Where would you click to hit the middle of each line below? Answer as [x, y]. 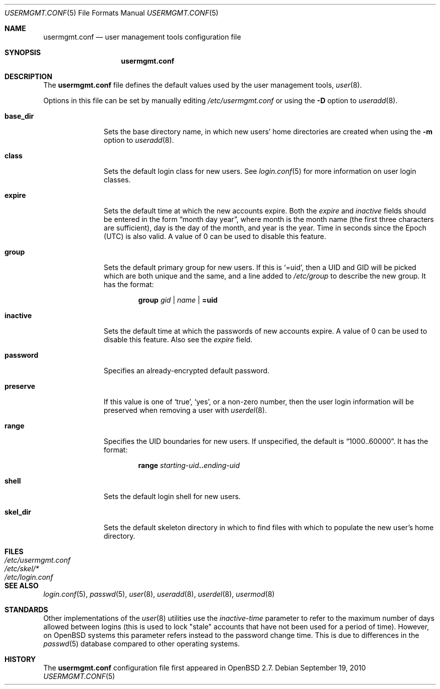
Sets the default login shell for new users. [172, 496]
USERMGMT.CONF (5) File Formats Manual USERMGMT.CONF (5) [112, 13]
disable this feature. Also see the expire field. [178, 339]
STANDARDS [26, 610]
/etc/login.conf [29, 577]
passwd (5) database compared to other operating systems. [141, 644]
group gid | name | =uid [178, 300]
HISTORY [20, 659]
